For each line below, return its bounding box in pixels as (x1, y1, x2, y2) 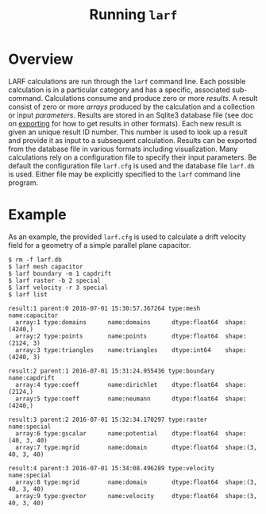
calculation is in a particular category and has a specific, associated (8, 85, 230, 95)
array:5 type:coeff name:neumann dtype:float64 (15, 395, 218, 403)
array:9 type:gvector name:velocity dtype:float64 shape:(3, (15, 492, 258, 500)
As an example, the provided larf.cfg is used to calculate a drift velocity (8, 232, 246, 242)
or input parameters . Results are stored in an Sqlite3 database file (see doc (8, 110, 254, 120)
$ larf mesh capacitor (8, 262, 83, 271)
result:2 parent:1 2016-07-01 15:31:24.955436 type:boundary (8, 367, 215, 375)
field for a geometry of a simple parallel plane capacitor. (8, 240, 192, 249)
